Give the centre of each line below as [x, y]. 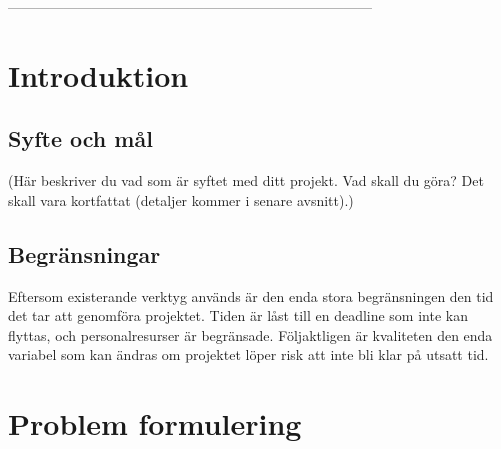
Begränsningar [84, 253]
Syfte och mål [80, 138]
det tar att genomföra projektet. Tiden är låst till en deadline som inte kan [238, 315]
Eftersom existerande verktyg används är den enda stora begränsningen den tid [251, 295]
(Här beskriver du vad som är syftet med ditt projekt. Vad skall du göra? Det [246, 180]
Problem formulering [155, 423]
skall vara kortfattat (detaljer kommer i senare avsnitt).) [181, 199]
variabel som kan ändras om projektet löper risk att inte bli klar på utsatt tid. [248, 354]
